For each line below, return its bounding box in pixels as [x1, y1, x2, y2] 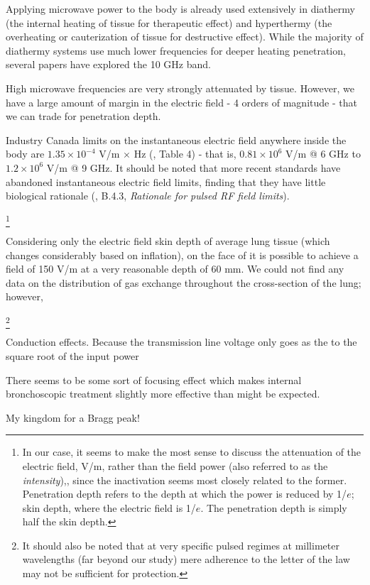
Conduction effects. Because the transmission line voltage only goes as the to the [6, 334, 357, 349]
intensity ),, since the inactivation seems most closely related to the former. [22, 472, 347, 487]
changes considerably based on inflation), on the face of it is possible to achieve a [6, 247, 359, 262]
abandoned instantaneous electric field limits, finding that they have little [6, 174, 326, 189]
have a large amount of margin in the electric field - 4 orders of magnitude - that [6, 94, 357, 109]
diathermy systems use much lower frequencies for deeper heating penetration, [6, 43, 346, 58]
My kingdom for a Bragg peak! [6, 410, 140, 425]
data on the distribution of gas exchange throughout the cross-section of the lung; [6, 275, 361, 290]
